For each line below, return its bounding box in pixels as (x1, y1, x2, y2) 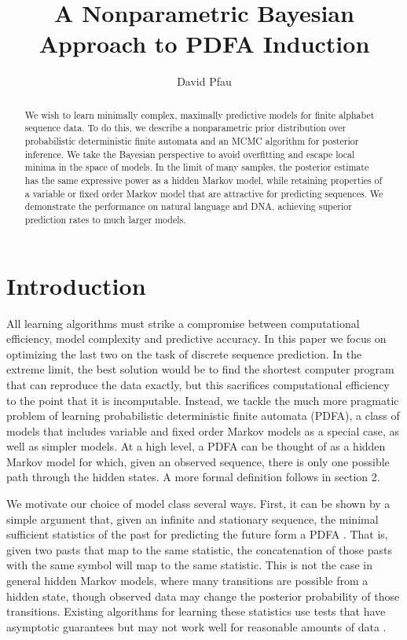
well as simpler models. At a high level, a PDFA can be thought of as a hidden (6, 438, 386, 454)
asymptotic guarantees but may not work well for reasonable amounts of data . (6, 618, 387, 634)
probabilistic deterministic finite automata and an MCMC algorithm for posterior (24, 134, 359, 148)
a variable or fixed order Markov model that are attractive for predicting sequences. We (24, 186, 383, 200)
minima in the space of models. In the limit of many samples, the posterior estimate (24, 160, 369, 174)
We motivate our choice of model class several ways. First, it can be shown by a (6, 495, 390, 512)
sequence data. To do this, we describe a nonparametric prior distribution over (24, 121, 346, 134)
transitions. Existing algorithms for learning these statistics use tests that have (6, 603, 386, 620)
